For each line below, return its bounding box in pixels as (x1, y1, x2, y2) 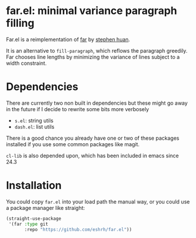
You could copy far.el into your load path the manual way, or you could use (6, 198, 190, 205)
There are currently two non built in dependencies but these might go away (6, 99, 188, 106)
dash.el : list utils (14, 123, 54, 130)
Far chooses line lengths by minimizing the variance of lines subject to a (6, 53, 180, 60)
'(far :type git (8, 221, 49, 227)
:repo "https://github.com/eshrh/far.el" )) (24, 226, 132, 232)
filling (6, 16, 35, 30)
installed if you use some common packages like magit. (6, 140, 140, 147)
